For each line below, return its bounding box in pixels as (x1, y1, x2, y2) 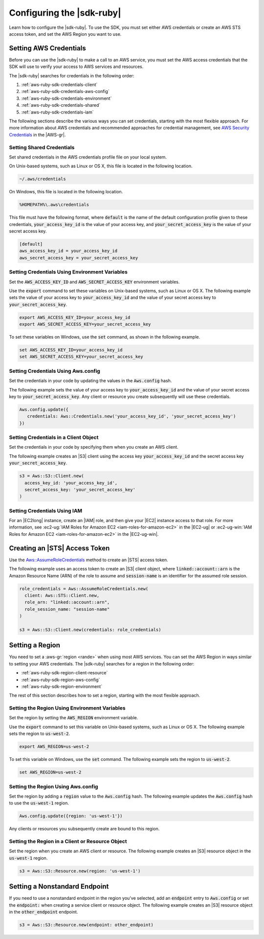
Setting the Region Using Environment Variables (9, 705, 126, 711)
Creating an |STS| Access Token (9, 544, 110, 552)
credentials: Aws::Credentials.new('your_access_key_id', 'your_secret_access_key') (27, 413, 236, 419)
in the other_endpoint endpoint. (9, 909, 78, 915)
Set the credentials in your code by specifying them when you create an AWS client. (9, 444, 178, 450)
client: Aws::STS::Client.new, (24, 593, 100, 598)
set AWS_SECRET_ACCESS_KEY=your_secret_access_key (19, 354, 144, 360)
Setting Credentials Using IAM (9, 507, 83, 514)
